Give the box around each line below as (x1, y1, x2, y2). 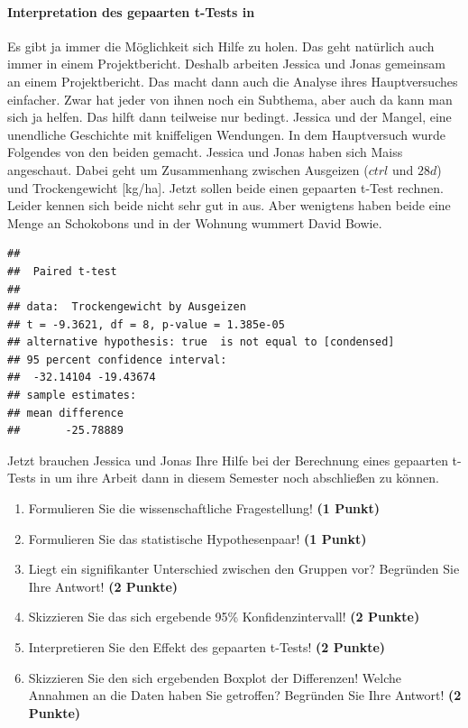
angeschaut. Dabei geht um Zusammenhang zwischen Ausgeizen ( (7, 160, 369, 179)
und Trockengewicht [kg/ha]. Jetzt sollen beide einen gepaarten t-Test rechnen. (7, 178, 444, 197)
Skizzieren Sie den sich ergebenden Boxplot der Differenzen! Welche (28, 668, 402, 687)
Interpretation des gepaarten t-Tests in (7, 2, 255, 21)
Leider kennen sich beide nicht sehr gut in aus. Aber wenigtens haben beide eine (7, 196, 451, 215)
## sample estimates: (7, 389, 137, 402)
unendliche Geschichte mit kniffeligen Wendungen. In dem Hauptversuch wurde (7, 124, 446, 143)
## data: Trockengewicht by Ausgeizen (7, 300, 246, 314)
